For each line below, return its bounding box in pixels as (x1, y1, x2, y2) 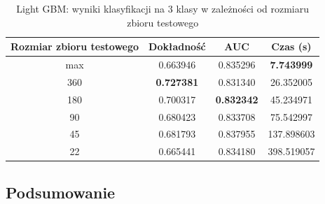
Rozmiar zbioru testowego (11, 39, 139, 54)
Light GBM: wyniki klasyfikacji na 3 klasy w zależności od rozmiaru (16, 1, 310, 15)
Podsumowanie (6, 181, 116, 203)
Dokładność (148, 39, 206, 54)
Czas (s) (271, 39, 312, 54)
